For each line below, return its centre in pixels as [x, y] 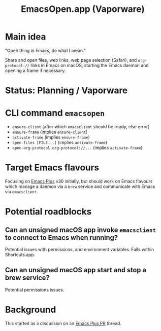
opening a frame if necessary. [35, 71]
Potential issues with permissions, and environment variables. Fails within [80, 249]
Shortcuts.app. [20, 255]
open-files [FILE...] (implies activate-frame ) [60, 143]
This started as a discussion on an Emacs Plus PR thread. [63, 323]
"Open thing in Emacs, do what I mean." [46, 50]
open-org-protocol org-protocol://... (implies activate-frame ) [77, 148]
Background [31, 310]
